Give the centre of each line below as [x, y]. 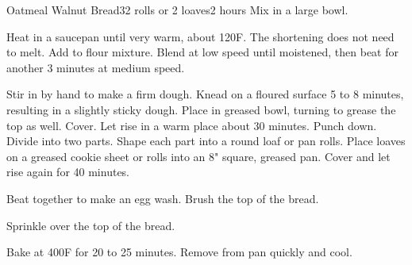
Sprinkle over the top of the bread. [91, 225]
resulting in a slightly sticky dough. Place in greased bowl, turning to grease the [201, 109]
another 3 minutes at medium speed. [96, 67]
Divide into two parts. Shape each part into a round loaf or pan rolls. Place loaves [206, 141]
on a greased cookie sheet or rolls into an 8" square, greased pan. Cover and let [198, 156]
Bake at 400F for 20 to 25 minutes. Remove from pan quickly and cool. [179, 252]
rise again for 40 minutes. [68, 172]
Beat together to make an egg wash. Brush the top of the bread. [163, 198]
